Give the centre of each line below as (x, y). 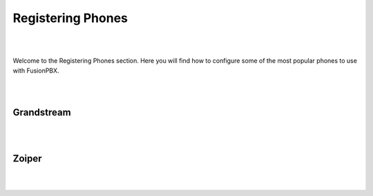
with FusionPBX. (36, 70)
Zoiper (27, 158)
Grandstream (42, 113)
